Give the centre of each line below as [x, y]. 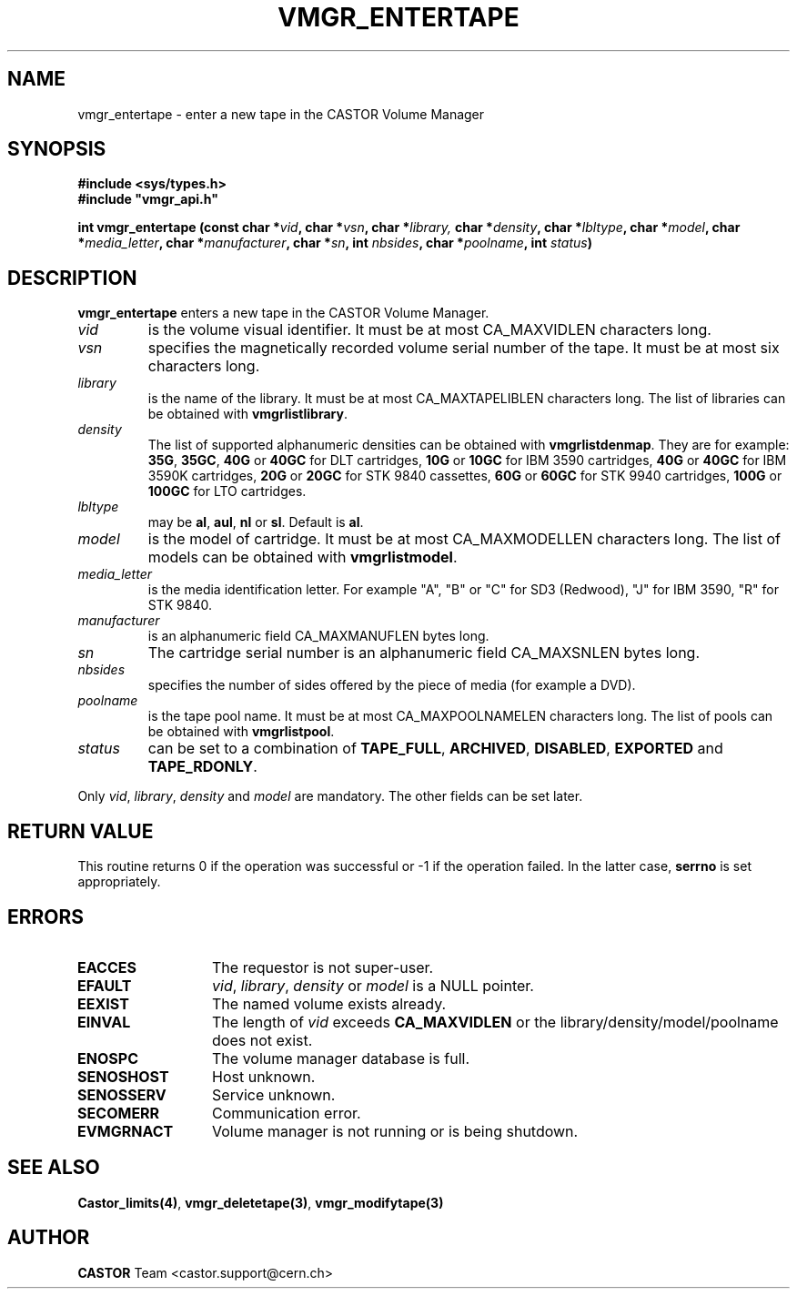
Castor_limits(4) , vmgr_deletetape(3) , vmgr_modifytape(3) [261, 1202]
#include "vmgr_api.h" [148, 199]
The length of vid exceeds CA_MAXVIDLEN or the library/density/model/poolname [495, 1022]
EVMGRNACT [126, 1131]
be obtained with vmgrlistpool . [241, 732]
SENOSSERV [122, 1094]
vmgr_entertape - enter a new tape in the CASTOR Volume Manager [281, 114]
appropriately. [119, 882]
